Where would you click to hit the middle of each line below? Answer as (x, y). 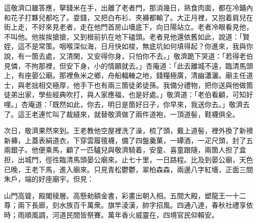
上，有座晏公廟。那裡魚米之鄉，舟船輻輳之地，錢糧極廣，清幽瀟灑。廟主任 (125, 75)
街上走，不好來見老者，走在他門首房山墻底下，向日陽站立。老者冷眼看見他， (128, 27)
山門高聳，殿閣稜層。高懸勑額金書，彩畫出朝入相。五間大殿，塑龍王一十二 (125, 195)
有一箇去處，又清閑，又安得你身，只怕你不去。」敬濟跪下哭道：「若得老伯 (135, 56)
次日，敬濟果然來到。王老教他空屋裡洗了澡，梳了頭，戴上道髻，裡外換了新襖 (128, 130)
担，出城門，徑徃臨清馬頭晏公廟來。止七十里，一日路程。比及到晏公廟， (122, 159)
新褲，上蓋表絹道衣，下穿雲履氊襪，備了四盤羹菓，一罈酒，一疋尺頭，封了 (125, 140)
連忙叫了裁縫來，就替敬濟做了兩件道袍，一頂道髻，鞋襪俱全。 (139, 114)
